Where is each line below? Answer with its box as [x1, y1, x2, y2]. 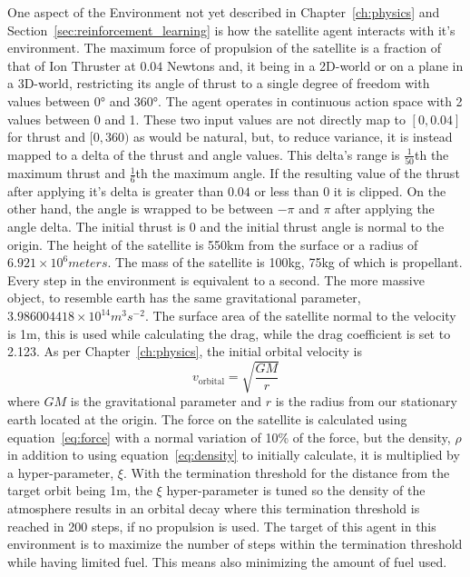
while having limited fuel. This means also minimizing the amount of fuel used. [7, 552, 447, 571]
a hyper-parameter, [7, 463, 114, 482]
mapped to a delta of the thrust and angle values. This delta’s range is [7, 144, 400, 164]
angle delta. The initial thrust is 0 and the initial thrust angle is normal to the [7, 217, 445, 236]
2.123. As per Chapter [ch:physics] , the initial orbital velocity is [7, 342, 362, 361]
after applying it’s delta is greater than [7, 181, 224, 200]
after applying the [335, 199, 435, 218]
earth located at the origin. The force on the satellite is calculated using [7, 409, 407, 428]
